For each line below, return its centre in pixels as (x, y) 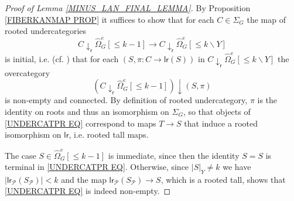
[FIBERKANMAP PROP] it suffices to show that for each (110, 19)
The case (20, 155)
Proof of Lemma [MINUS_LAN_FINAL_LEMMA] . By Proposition (128, 8)
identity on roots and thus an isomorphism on (87, 111)
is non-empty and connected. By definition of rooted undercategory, (126, 100)
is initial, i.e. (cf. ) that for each (62, 58)
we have (237, 167)
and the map (84, 179)
